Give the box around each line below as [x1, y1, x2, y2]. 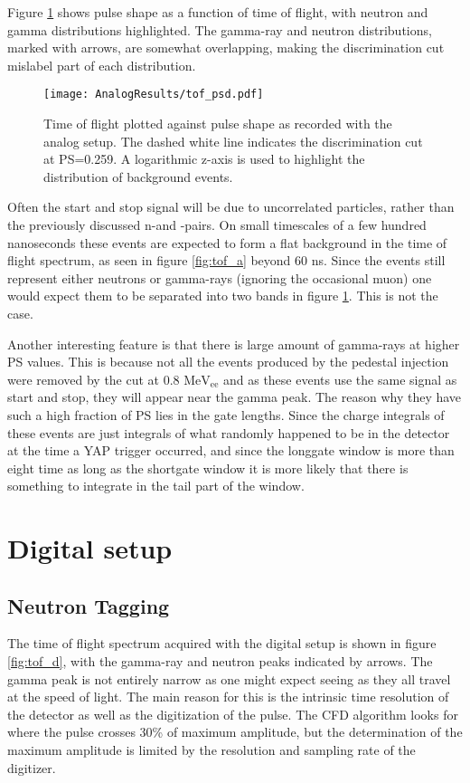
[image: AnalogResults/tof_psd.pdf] [43, 88, 264, 101]
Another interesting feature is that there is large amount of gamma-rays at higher [7, 334, 460, 353]
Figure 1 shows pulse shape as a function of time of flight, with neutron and [7, 3, 428, 21]
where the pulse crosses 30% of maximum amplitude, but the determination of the [7, 722, 463, 741]
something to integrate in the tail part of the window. [7, 476, 305, 495]
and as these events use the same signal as [222, 369, 457, 388]
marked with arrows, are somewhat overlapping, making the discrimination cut [7, 38, 445, 57]
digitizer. [7, 758, 56, 777]
